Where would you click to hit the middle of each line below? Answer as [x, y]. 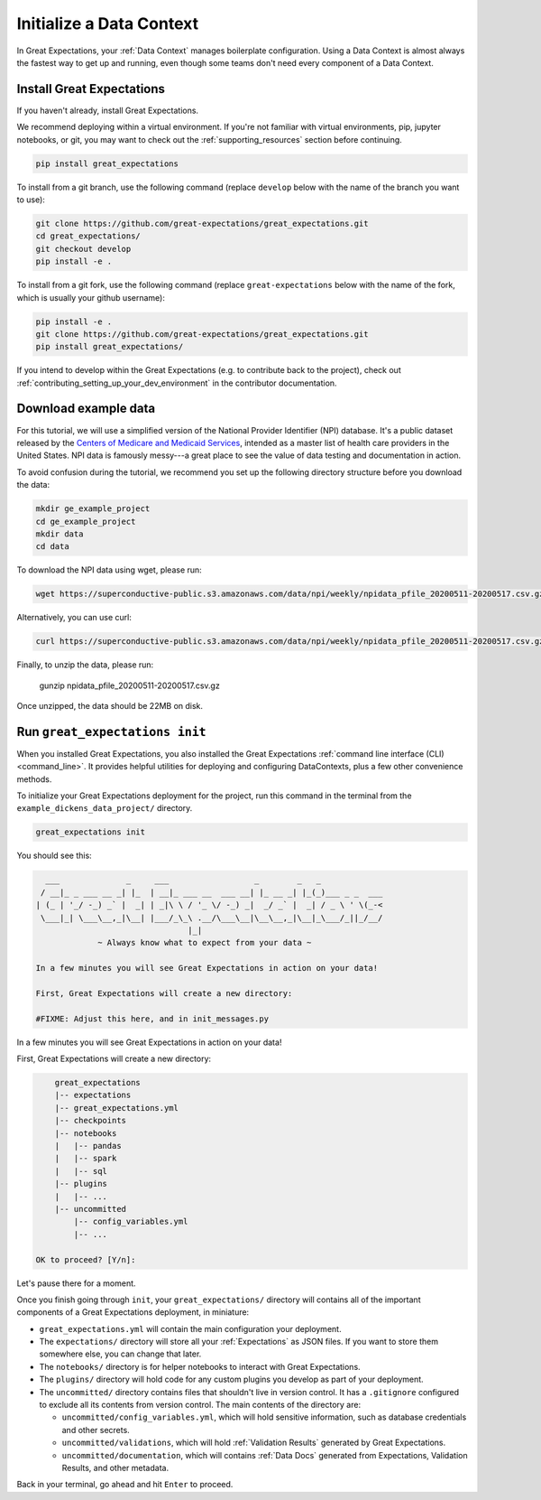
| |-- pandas [88, 1146]
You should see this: [54, 856]
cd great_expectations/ [88, 236]
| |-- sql [81, 1171]
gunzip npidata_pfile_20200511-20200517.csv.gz [129, 685]
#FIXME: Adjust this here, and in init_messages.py [152, 1019]
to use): [31, 200]
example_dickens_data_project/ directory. [105, 808]
